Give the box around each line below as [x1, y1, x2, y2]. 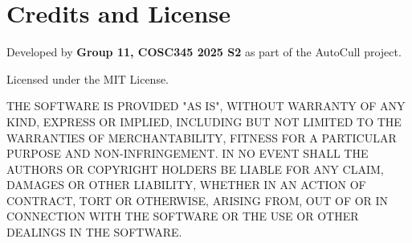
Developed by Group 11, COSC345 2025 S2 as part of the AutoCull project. [6, 43, 402, 60]
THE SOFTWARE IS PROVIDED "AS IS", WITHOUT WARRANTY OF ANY [6, 97, 406, 114]
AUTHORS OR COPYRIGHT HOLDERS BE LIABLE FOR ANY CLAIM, [6, 160, 384, 177]
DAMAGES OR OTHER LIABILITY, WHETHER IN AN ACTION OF [6, 176, 366, 193]
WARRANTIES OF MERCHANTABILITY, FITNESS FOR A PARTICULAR [6, 129, 397, 146]
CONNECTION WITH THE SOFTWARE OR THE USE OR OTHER [6, 208, 359, 224]
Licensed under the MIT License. [6, 70, 169, 87]
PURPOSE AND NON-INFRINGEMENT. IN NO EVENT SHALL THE [6, 145, 369, 162]
